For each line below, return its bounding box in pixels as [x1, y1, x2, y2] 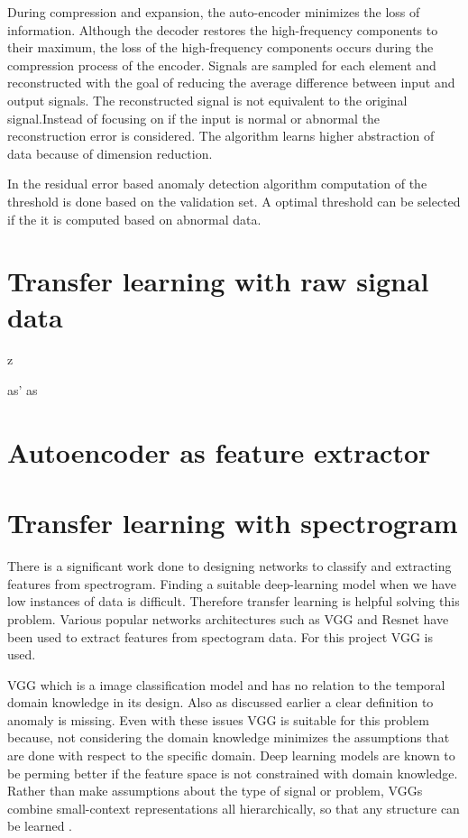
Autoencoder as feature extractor [7, 433, 431, 470]
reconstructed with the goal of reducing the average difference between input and [7, 73, 455, 92]
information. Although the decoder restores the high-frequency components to [7, 20, 438, 39]
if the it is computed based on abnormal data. [7, 209, 262, 228]
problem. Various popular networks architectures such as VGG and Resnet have [7, 609, 449, 628]
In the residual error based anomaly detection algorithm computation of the [7, 174, 427, 193]
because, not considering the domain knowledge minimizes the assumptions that [7, 728, 450, 747]
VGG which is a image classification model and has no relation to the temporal [7, 675, 445, 694]
